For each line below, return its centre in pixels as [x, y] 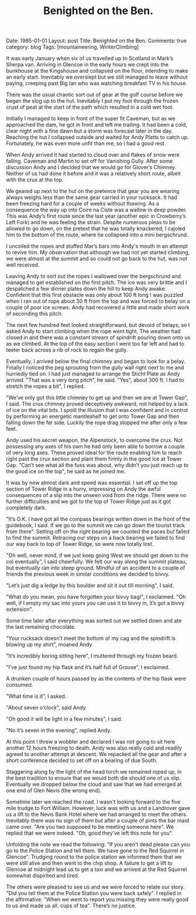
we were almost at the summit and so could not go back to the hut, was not [97, 259]
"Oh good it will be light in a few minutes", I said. [64, 719]
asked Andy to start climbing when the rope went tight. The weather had [93, 331]
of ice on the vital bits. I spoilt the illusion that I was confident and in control [97, 410]
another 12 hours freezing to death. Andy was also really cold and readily [94, 748]
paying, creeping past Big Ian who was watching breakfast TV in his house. [97, 83]
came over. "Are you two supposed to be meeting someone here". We [90, 827]
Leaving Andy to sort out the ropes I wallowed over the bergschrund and [94, 276]
